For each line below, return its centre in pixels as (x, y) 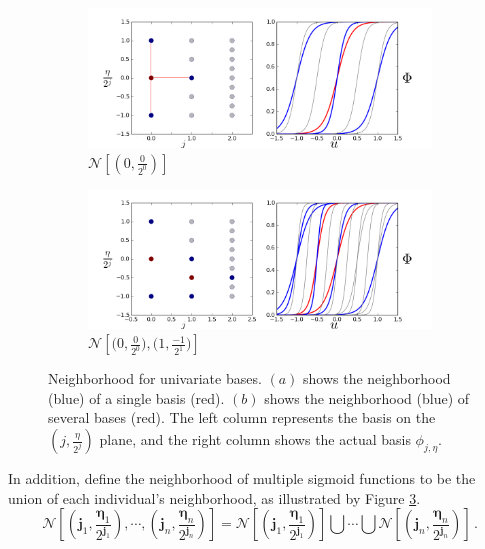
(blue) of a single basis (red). (136, 397)
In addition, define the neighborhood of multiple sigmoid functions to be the (242, 478)
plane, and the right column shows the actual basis (255, 439)
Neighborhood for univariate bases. (155, 378)
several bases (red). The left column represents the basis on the (242, 417)
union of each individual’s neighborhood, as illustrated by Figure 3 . (214, 497)
